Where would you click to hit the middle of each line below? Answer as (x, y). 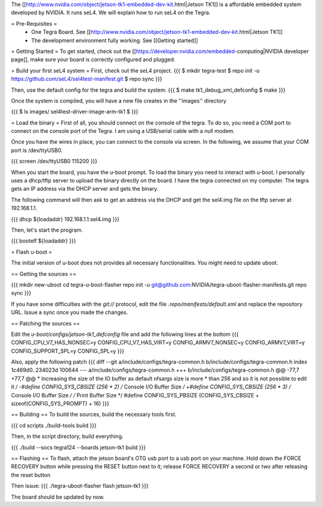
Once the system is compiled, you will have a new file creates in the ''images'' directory (119, 101)
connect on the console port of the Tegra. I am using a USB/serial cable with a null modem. (123, 131)
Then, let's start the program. (47, 230)
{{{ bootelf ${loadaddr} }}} (44, 241)
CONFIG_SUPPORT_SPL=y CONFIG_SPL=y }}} (68, 351)
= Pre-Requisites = (34, 23)
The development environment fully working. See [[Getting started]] (114, 40)
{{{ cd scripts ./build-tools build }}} (54, 425)
